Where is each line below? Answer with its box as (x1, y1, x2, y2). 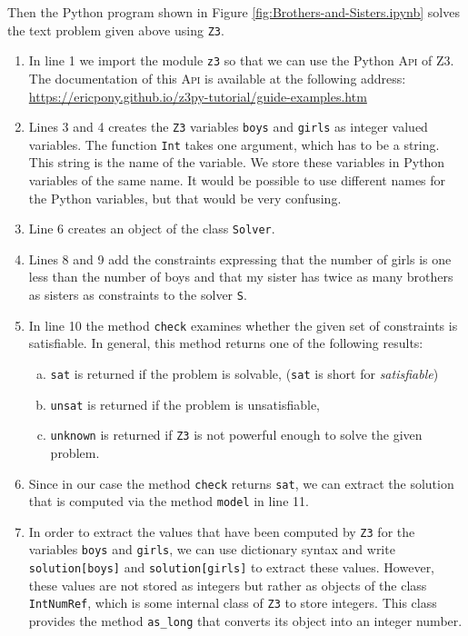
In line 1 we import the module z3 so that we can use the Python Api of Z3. (28, 51, 454, 70)
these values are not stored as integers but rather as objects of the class (28, 575, 427, 594)
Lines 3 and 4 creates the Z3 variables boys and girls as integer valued (28, 117, 428, 136)
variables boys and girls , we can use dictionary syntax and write (28, 540, 395, 559)
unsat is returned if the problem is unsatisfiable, (50, 394, 320, 413)
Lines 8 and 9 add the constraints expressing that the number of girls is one (28, 249, 452, 268)
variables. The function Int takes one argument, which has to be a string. (28, 134, 440, 154)
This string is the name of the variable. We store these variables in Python (28, 153, 445, 172)
